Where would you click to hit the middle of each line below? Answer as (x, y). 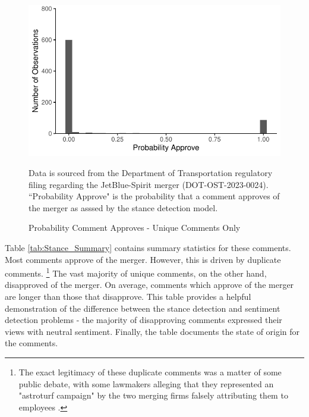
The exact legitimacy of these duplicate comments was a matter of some (150, 371)
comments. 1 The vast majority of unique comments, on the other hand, (136, 272)
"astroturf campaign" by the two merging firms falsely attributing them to (153, 395)
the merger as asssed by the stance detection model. (123, 207)
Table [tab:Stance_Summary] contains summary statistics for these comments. (148, 247)
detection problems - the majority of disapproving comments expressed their (144, 320)
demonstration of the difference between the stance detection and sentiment (143, 308)
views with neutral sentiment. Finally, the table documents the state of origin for (152, 331)
